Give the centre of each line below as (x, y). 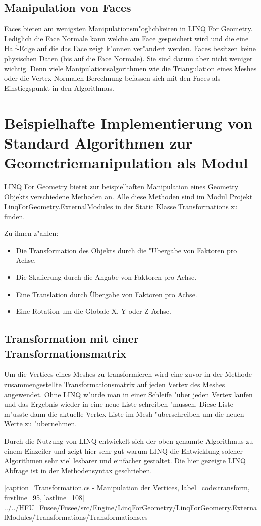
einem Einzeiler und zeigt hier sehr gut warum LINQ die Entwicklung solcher (124, 450)
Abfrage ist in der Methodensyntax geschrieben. (78, 470)
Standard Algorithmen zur (98, 142)
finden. (15, 216)
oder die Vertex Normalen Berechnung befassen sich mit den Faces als (112, 78)
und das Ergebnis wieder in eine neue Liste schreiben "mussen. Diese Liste (119, 404)
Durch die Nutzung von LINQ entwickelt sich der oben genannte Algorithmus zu (129, 440)
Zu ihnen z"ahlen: (31, 233)
